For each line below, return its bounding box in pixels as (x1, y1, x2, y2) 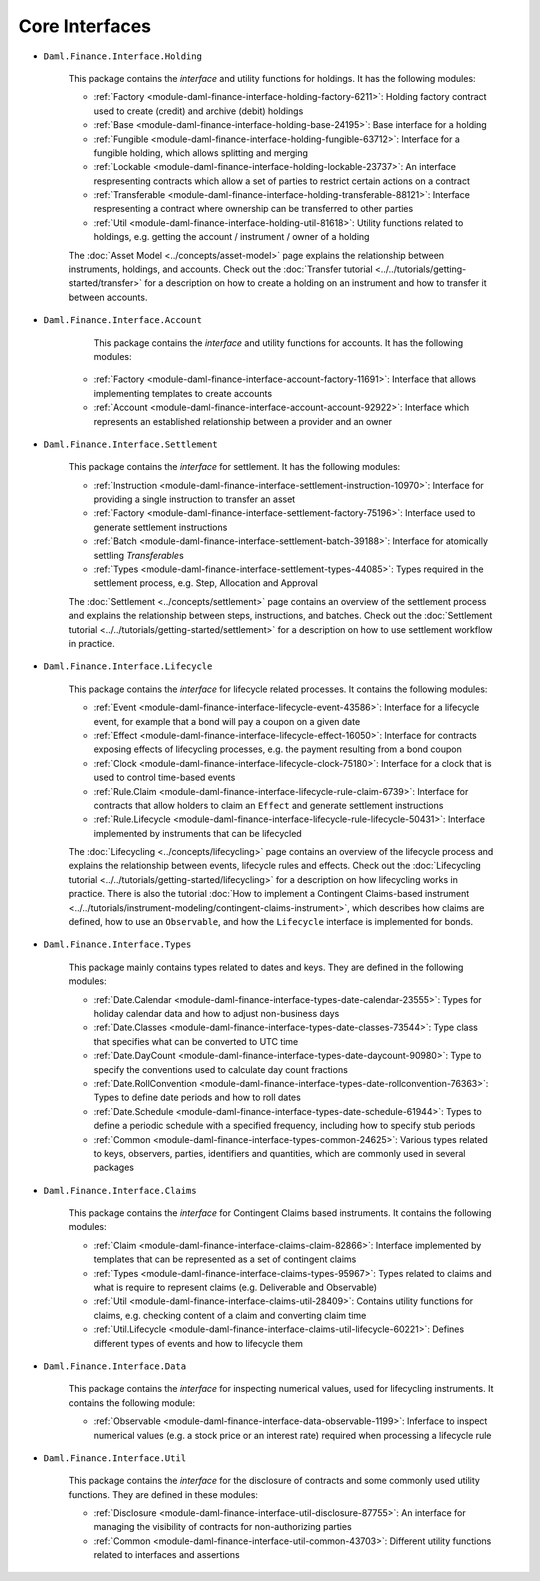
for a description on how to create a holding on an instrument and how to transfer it (143, 277, 487, 289)
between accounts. (68, 291, 148, 303)
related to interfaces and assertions (93, 1549, 240, 1561)
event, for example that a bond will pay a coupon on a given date (93, 715, 361, 727)
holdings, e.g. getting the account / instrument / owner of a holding (93, 231, 370, 243)
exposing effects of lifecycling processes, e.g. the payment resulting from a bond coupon (93, 743, 462, 755)
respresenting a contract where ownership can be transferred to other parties (93, 203, 414, 215)
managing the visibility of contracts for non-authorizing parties (93, 1521, 352, 1533)
